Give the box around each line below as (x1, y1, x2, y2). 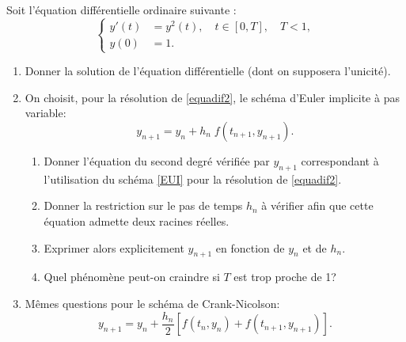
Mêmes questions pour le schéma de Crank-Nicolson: (25, 295, 280, 311)
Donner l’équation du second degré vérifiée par (44, 153, 270, 169)
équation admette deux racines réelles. (44, 213, 230, 230)
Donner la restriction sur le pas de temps (44, 197, 243, 214)
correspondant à (301, 153, 379, 169)
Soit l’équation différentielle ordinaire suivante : (6, 2, 237, 17)
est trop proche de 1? (233, 268, 336, 285)
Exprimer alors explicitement (44, 239, 184, 256)
